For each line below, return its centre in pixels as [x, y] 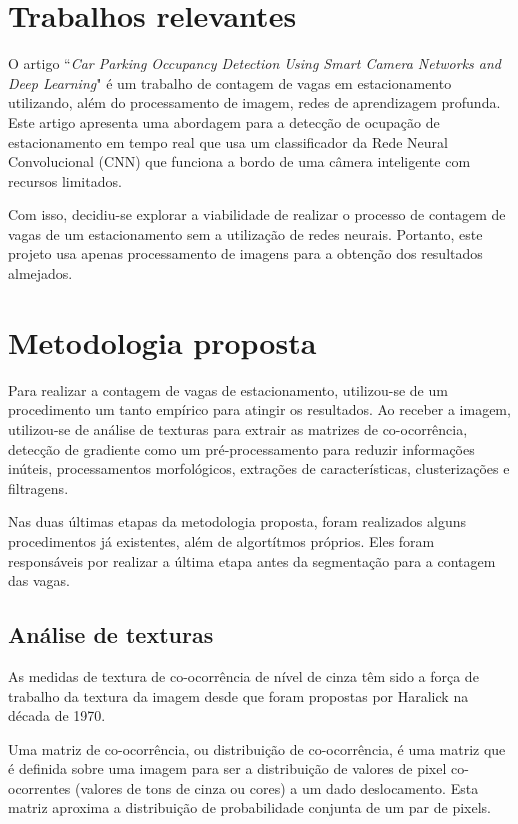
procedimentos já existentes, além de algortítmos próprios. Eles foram [221, 540]
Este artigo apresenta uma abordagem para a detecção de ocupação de [224, 121]
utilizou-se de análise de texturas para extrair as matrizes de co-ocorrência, [238, 428]
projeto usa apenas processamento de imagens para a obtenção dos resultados [245, 253]
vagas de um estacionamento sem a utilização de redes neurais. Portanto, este [245, 233]
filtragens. [38, 487]
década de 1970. [57, 715]
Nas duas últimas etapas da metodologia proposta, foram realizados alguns [237, 521]
